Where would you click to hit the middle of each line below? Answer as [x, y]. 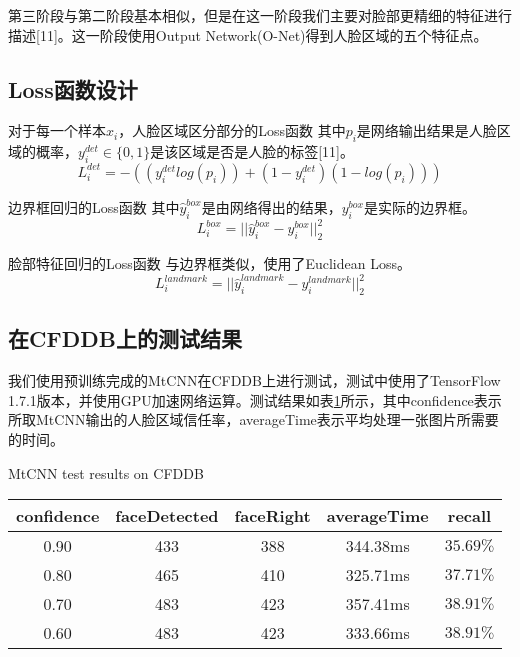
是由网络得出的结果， [271, 206]
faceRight [272, 516]
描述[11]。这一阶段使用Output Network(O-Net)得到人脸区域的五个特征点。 [248, 34]
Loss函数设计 [73, 88]
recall [469, 516]
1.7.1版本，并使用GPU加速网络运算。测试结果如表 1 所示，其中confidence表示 [255, 399]
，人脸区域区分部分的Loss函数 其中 [232, 130]
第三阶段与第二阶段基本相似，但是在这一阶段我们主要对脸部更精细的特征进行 [260, 15]
